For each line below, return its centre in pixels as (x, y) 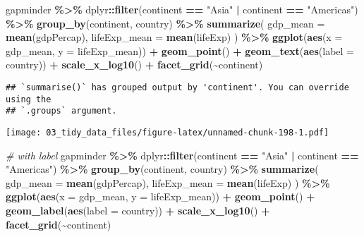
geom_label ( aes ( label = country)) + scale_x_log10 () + (138, 210)
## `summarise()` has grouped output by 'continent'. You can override (177, 87)
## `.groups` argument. (61, 111)
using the (29, 99)
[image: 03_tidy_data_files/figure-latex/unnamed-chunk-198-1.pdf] (168, 132)
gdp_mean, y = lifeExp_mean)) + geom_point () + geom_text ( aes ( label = (180, 50)
